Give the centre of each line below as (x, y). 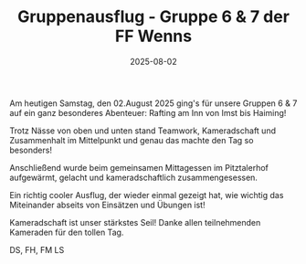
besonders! (31, 150)
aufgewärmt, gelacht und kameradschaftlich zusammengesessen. (134, 177)
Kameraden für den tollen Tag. (67, 232)
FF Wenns (153, 36)
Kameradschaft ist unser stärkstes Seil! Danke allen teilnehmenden (135, 222)
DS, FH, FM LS (37, 249)
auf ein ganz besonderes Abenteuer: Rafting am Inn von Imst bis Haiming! (148, 112)
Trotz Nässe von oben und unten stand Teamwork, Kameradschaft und (143, 131)
